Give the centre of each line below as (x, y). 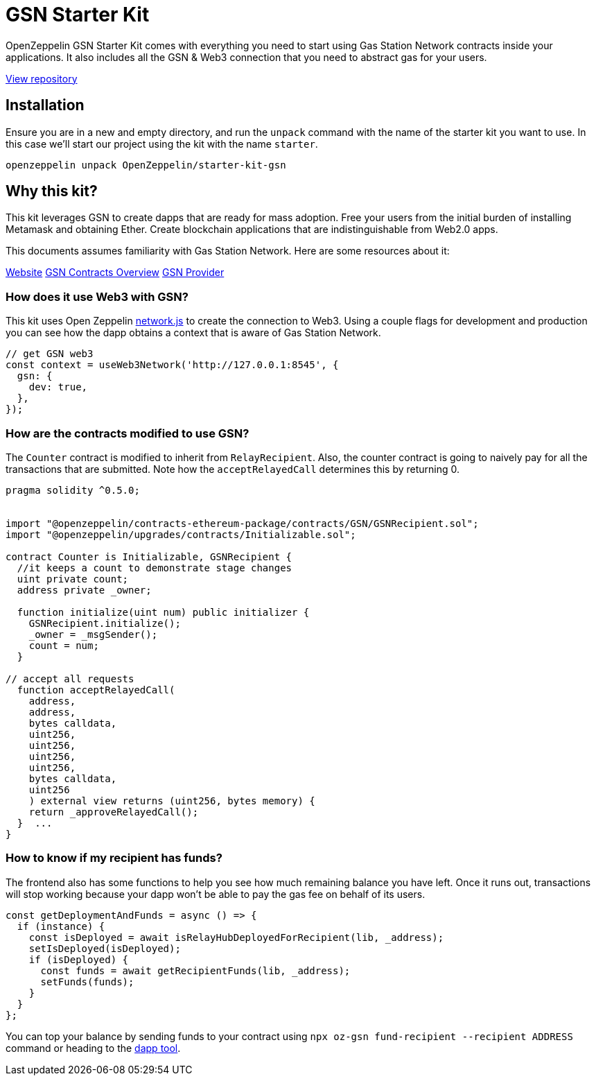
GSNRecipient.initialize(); (105, 623)
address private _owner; (84, 590)
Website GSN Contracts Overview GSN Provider (115, 273)
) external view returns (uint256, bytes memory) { (172, 801)
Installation (45, 105)
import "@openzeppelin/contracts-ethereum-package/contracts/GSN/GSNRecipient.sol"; (242, 523)
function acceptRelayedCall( (96, 690)
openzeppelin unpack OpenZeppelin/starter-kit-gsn (146, 165)
